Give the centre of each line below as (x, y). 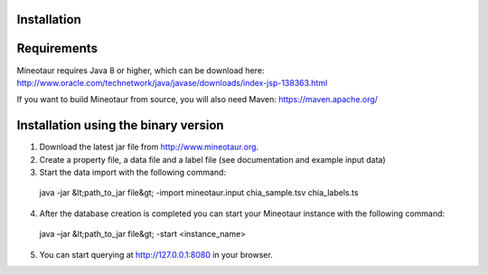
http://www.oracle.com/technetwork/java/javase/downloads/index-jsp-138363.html (172, 82)
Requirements (57, 48)
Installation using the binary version (121, 125)
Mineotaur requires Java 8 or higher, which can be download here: (141, 70)
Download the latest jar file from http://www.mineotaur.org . (149, 147)
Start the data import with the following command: (132, 172)
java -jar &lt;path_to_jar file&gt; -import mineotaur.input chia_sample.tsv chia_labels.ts (199, 193)
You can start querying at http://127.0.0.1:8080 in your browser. (156, 254)
